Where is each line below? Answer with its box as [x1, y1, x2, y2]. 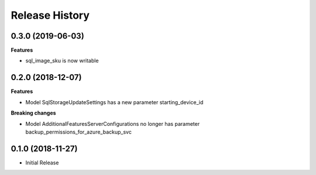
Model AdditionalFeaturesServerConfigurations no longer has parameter [25, 120, 200, 127]
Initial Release [25, 159, 59, 166]
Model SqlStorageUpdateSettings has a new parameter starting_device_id [25, 98, 204, 105]
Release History [11, 9, 90, 22]
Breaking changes [11, 109, 56, 116]
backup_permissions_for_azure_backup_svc [25, 128, 132, 135]
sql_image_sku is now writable [25, 57, 99, 64]
